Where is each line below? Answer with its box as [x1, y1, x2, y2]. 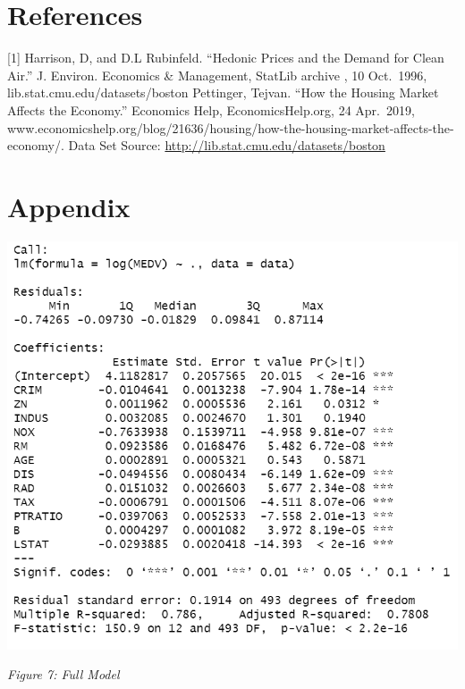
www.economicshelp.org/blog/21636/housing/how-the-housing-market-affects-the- [7, 118, 454, 137]
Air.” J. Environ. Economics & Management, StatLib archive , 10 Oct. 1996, [7, 65, 427, 84]
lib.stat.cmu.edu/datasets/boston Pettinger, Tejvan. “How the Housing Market [7, 83, 439, 102]
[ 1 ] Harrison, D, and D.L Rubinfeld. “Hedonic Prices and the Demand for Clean [7, 48, 444, 67]
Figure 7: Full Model [7, 665, 120, 684]
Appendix [7, 188, 131, 224]
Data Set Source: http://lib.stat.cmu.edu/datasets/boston [68, 136, 385, 155]
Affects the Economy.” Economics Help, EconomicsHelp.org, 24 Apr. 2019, [7, 100, 415, 119]
